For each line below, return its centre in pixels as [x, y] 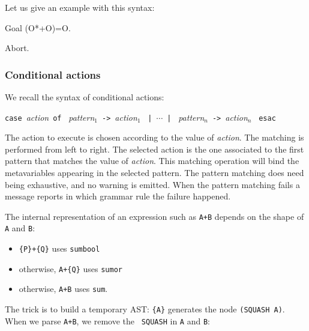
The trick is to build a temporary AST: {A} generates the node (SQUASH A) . [145, 309]
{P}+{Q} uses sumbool [59, 248]
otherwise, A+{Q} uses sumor [70, 268]
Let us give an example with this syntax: [80, 7]
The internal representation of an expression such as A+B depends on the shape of [154, 216]
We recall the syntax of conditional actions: [85, 97]
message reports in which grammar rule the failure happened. [118, 196]
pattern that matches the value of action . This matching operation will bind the [152, 161]
